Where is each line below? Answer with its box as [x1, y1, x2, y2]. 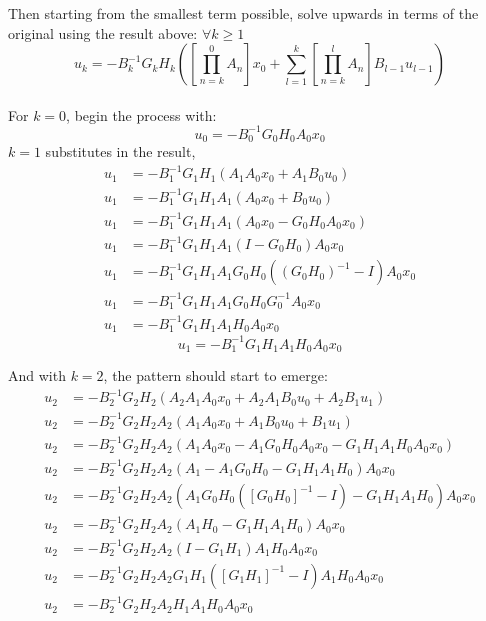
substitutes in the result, [45, 141, 196, 162]
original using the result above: [8, 22, 198, 43]
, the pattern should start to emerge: [103, 365, 328, 385]
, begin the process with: [66, 104, 217, 125]
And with [8, 365, 66, 385]
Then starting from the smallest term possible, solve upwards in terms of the [8, 3, 479, 23]
